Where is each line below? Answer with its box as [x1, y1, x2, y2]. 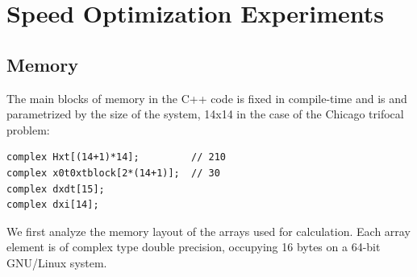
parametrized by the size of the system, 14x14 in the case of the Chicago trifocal [6, 105, 404, 122]
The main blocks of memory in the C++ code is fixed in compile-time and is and [6, 89, 407, 106]
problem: [6, 121, 50, 138]
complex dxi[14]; [6, 199, 99, 211]
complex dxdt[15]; [6, 183, 105, 195]
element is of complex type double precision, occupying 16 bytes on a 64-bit [6, 238, 381, 255]
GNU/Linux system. [6, 254, 107, 271]
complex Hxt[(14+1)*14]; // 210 [6, 151, 227, 163]
